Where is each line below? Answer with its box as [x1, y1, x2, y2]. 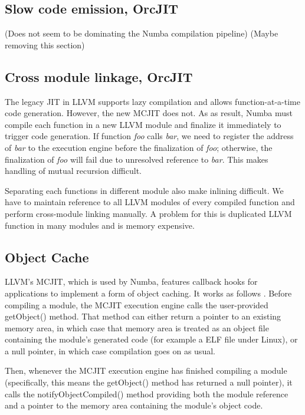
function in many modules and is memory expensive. [5, 219, 195, 231]
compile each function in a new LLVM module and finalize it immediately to [5, 118, 281, 130]
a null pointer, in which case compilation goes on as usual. [5, 344, 215, 357]
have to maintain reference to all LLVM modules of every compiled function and [5, 196, 295, 208]
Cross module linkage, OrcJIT [5, 67, 193, 85]
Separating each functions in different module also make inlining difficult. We [5, 184, 284, 196]
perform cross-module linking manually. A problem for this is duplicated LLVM [5, 207, 292, 219]
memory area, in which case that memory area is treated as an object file [5, 321, 269, 334]
